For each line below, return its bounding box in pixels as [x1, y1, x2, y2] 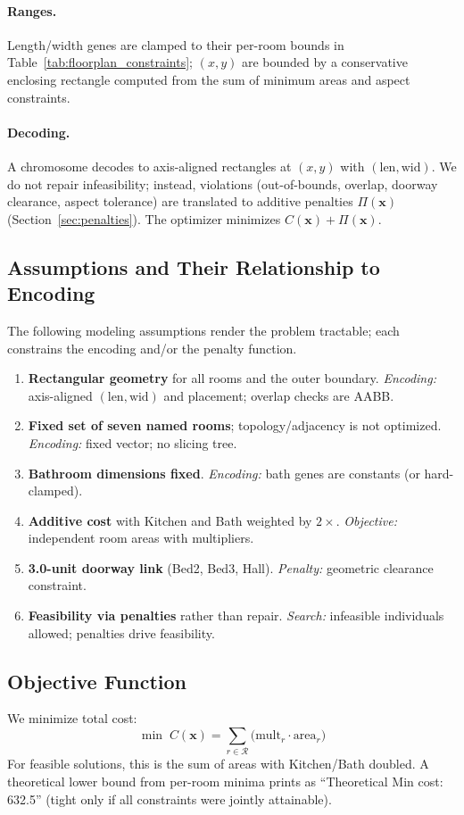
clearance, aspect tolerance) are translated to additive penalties [7, 192, 353, 211]
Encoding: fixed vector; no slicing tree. [28, 433, 237, 452]
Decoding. [7, 122, 70, 141]
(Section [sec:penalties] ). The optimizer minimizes [7, 209, 281, 228]
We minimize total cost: [7, 709, 137, 728]
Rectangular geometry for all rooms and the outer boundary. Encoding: [28, 369, 436, 387]
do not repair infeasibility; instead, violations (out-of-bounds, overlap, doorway [7, 174, 438, 193]
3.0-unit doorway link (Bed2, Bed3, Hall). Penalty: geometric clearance [28, 558, 434, 577]
